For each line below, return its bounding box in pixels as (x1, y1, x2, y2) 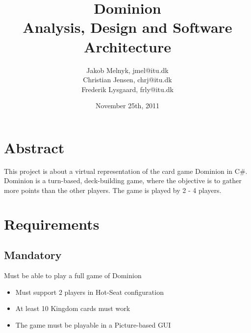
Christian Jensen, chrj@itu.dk (83, 74, 172, 85)
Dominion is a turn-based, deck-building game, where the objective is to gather (4, 175, 242, 186)
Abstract (4, 137, 65, 157)
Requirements (4, 214, 100, 234)
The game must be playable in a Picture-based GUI (15, 319, 171, 330)
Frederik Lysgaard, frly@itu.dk (81, 84, 174, 94)
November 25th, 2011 (96, 100, 159, 111)
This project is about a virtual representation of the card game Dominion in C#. (4, 166, 248, 176)
